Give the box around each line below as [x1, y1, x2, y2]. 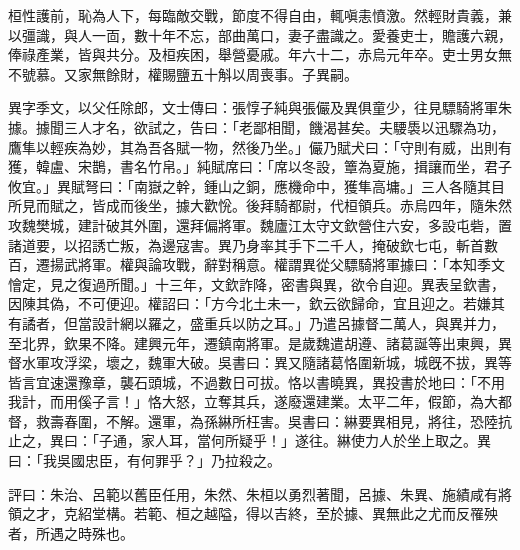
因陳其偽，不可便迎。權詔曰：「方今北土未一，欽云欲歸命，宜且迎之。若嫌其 [8, 293, 505, 314]
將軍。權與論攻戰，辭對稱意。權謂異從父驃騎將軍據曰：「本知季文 [77, 254, 505, 275]
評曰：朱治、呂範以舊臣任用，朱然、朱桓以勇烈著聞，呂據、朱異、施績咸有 [8, 483, 498, 504]
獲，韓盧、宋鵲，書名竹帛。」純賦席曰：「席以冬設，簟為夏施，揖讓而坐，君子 [8, 156, 512, 177]
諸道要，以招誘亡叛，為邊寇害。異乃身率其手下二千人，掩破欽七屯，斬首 [8, 234, 484, 255]
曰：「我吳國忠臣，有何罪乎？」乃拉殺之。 [8, 450, 281, 471]
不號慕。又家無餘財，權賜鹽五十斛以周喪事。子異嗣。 [8, 63, 358, 84]
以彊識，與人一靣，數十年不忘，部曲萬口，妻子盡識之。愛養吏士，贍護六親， [8, 24, 512, 45]
